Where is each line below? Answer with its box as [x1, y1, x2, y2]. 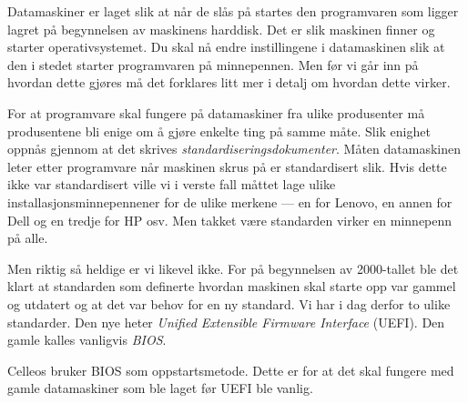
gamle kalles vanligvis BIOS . [7, 330, 167, 349]
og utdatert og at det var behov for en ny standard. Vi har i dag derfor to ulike [7, 294, 451, 313]
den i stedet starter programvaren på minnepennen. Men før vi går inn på [7, 55, 419, 74]
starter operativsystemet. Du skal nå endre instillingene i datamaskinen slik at [7, 37, 445, 56]
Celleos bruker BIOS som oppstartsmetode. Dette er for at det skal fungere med [7, 360, 454, 379]
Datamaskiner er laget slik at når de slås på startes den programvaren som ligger [7, 2, 459, 20]
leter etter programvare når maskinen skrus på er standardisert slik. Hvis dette [7, 156, 447, 176]
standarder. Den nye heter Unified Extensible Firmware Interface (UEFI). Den [7, 312, 445, 331]
